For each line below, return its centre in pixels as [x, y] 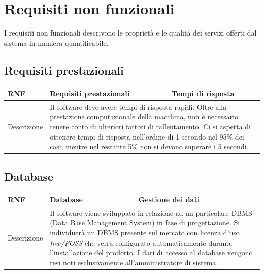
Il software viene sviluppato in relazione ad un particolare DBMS [151, 212]
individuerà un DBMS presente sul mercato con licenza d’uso [145, 233]
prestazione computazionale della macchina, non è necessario [144, 116]
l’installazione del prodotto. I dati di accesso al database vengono [151, 252]
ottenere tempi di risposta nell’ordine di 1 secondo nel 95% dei [147, 136]
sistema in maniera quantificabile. [56, 42]
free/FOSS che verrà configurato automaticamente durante [141, 242]
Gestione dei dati [169, 200]
